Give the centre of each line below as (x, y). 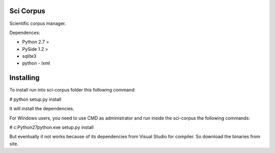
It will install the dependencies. (42, 109)
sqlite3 (29, 56)
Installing (25, 78)
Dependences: (25, 33)
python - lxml (36, 63)
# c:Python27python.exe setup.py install (51, 127)
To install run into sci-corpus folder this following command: (73, 90)
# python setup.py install (35, 99)
